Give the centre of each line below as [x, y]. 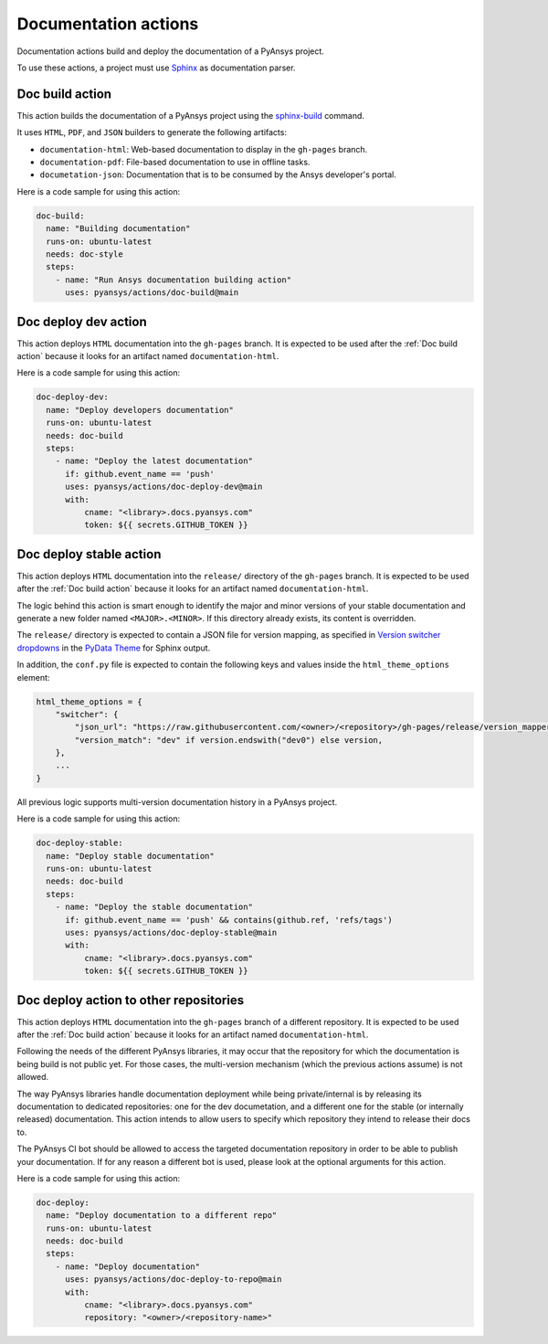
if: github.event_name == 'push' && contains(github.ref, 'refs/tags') [229, 920]
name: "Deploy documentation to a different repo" [162, 1216]
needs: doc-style [84, 254]
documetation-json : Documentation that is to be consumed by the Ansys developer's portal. [218, 175]
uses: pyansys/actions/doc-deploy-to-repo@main [174, 1280]
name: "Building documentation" [118, 229]
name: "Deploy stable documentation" [130, 856]
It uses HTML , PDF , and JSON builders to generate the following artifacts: [152, 132]
